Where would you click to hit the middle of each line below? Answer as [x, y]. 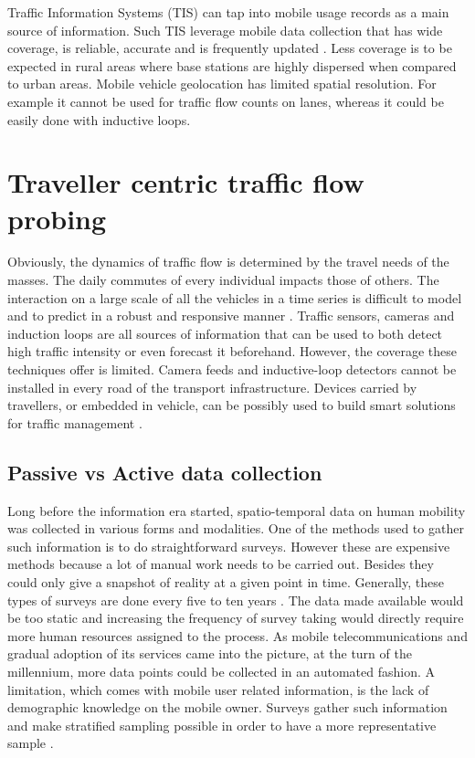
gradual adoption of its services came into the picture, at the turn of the [210, 653]
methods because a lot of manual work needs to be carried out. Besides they [221, 564]
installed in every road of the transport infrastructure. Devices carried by [212, 387]
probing [57, 218]
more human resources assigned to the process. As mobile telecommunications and [237, 635]
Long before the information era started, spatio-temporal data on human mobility [237, 510]
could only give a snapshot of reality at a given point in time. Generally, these [226, 581]
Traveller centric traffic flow [186, 182]
